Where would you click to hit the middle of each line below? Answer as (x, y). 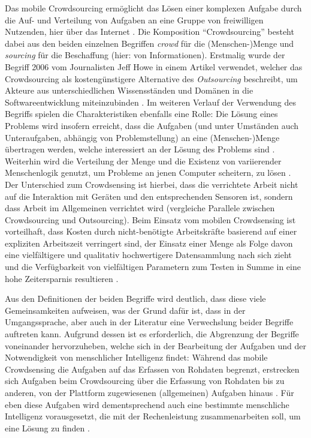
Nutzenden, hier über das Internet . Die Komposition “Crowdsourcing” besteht (150, 31)
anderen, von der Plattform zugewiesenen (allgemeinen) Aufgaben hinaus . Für (150, 392)
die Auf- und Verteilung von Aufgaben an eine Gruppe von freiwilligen (134, 19)
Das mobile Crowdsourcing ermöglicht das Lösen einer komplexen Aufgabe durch (153, 8)
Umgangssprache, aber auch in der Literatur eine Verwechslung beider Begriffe (149, 322)
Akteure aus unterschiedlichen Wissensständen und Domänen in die (129, 90)
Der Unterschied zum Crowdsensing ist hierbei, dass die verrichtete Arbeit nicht (152, 184)
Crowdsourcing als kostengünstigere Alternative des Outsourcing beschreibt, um (151, 78)
